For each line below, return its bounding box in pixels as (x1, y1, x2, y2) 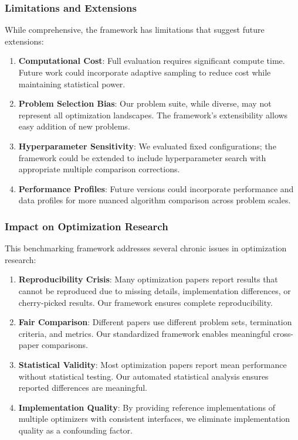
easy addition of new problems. (18, 120, 130, 132)
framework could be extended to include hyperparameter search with (18, 151, 266, 163)
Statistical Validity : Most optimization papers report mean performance (18, 358, 287, 370)
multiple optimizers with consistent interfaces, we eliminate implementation (18, 412, 290, 425)
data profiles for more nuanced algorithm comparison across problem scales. (18, 194, 291, 206)
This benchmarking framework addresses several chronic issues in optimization (5, 242, 287, 254)
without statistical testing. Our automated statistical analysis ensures (18, 370, 269, 382)
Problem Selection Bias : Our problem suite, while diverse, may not (18, 97, 272, 110)
